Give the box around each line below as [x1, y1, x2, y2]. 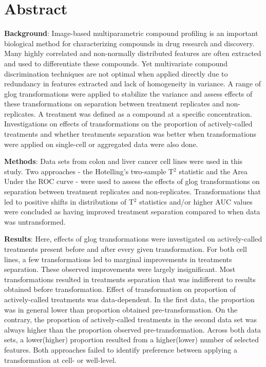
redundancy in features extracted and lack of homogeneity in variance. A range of [4, 78, 261, 89]
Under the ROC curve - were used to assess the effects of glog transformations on [4, 176, 260, 187]
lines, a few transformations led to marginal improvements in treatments [4, 253, 232, 264]
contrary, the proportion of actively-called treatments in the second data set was [4, 314, 257, 325]
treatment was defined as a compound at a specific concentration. [46, 108, 252, 119]
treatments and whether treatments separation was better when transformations [4, 129, 257, 139]
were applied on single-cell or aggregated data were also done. [4, 138, 198, 149]
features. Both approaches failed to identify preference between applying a [4, 344, 237, 355]
